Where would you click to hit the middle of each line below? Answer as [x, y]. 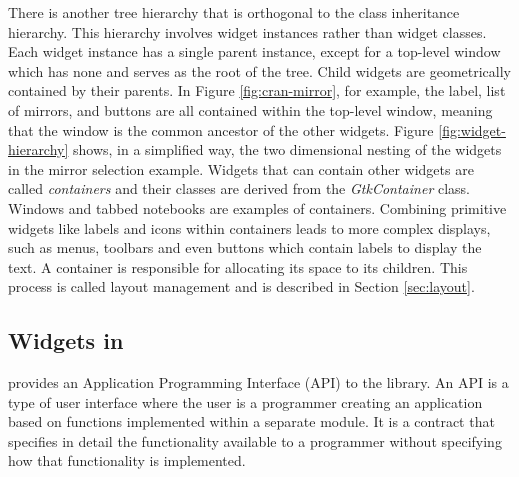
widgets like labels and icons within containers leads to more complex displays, [249, 227]
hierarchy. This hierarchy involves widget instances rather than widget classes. [247, 31]
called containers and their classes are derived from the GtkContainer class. [239, 188]
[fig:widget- [472, 129]
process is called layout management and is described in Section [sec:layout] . [241, 286]
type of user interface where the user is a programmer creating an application [245, 401]
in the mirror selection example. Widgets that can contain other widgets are [241, 168]
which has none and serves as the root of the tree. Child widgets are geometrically [259, 70]
